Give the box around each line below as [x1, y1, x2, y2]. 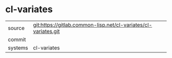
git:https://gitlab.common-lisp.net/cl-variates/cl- [33, 21, 153, 28]
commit [8, 36, 26, 43]
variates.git [33, 27, 60, 35]
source [8, 24, 25, 32]
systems [8, 44, 28, 51]
